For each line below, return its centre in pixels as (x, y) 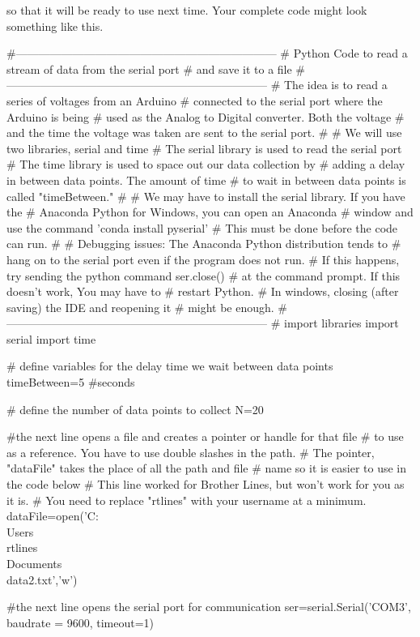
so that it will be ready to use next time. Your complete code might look (187, 10)
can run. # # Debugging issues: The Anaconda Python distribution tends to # (204, 244)
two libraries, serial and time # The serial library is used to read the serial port (204, 148)
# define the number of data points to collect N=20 (135, 409)
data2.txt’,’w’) (42, 579)
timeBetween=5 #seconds (71, 382)
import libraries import (341, 323)
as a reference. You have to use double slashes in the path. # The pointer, (191, 452)
